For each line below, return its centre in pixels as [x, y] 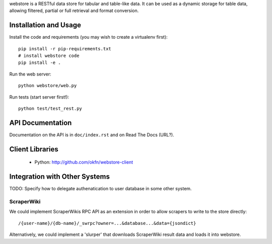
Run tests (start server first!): [39, 97]
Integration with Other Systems [60, 177]
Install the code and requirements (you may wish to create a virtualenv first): [89, 37]
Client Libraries [34, 149]
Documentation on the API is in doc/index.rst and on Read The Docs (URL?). [92, 135]
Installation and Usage [45, 25]
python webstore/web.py [48, 86]
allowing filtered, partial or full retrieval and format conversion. [74, 11]
